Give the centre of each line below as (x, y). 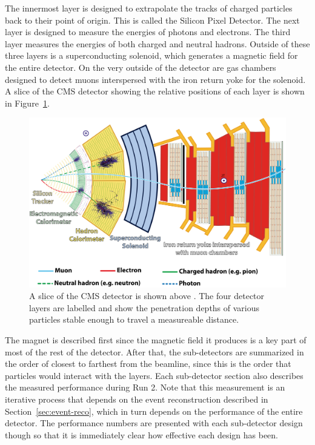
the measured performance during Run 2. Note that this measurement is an (145, 387)
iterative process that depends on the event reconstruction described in (137, 399)
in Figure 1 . (27, 103)
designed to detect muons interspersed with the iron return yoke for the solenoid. (155, 79)
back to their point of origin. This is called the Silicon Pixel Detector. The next (152, 20)
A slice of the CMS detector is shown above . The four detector (147, 296)
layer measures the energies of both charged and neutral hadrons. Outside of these (157, 43)
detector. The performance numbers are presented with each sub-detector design (154, 423)
